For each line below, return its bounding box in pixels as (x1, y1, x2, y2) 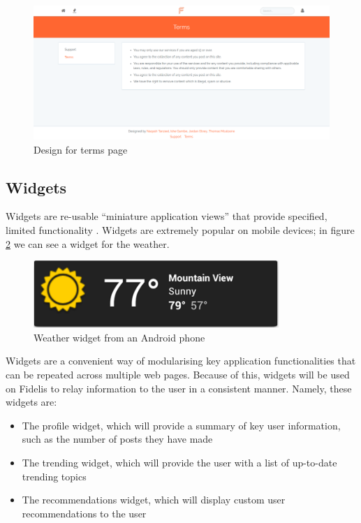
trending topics (22, 469, 87, 483)
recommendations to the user (22, 506, 147, 520)
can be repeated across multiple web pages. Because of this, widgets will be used (6, 367, 350, 381)
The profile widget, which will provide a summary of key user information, (22, 418, 341, 432)
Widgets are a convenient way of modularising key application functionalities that (6, 353, 356, 368)
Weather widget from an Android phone (34, 330, 205, 344)
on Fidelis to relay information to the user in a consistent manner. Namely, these (6, 381, 352, 395)
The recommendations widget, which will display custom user (22, 492, 286, 507)
